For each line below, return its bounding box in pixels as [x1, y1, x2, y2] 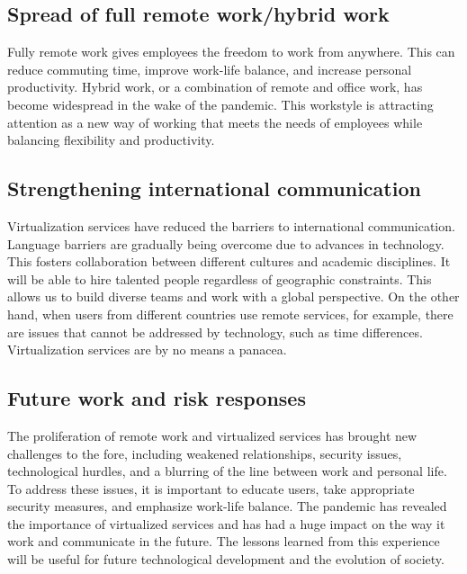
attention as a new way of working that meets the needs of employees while [7, 112, 423, 131]
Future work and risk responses [7, 384, 306, 412]
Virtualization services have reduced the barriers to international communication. [7, 216, 455, 235]
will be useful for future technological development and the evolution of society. [7, 550, 445, 569]
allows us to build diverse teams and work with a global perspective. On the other [7, 287, 460, 306]
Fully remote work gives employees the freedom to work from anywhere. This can [7, 42, 455, 61]
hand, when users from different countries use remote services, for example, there [7, 304, 454, 323]
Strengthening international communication [7, 175, 421, 202]
